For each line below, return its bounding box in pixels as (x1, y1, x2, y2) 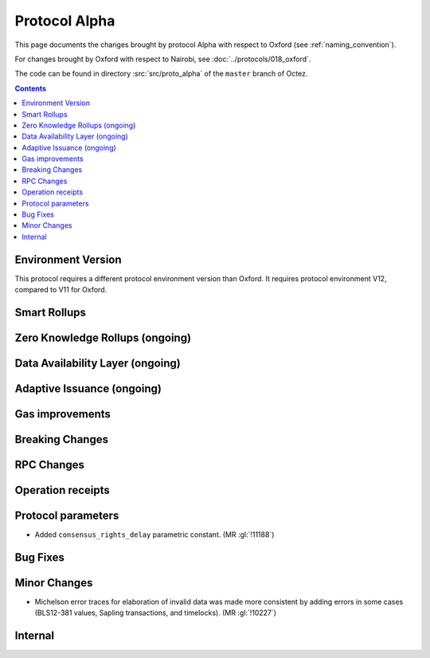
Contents (14, 84, 47, 93)
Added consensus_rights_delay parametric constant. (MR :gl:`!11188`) (34, 530, 275, 539)
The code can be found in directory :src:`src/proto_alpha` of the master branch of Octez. (14, 69, 308, 79)
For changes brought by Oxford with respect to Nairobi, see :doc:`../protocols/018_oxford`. (14, 54, 311, 64)
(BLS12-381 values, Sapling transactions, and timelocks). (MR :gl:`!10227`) (34, 608, 277, 617)
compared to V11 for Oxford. (14, 285, 107, 295)
